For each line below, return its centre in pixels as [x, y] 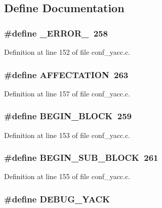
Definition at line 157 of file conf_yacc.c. [67, 93]
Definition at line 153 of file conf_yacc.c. [67, 135]
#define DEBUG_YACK [57, 199]
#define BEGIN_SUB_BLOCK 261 [81, 158]
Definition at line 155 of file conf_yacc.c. [67, 176]
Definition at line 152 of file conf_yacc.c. [67, 52]
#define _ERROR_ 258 [56, 33]
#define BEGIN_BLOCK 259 [68, 116]
